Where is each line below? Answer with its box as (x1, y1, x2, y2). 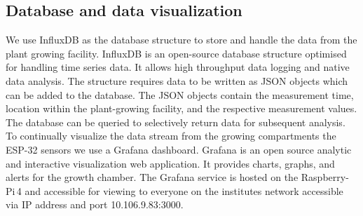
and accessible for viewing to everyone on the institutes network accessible (25, 183, 343, 198)
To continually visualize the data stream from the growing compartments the (6, 128, 336, 143)
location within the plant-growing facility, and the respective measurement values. (6, 101, 357, 116)
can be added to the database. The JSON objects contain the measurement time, (6, 87, 354, 102)
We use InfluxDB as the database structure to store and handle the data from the (6, 32, 357, 47)
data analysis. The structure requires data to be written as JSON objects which (6, 73, 348, 88)
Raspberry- (301, 170, 349, 184)
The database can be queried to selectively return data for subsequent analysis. (6, 114, 345, 129)
